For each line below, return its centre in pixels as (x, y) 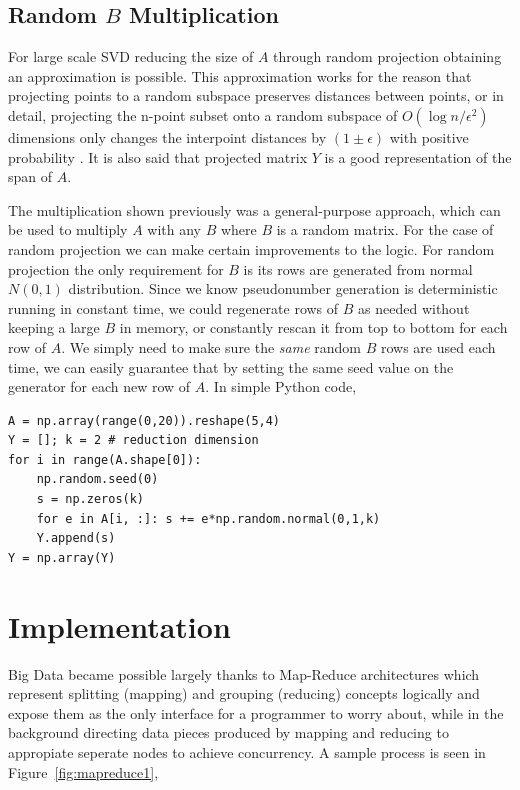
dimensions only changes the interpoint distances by (167, 136)
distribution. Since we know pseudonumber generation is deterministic (283, 288)
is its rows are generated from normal (358, 268)
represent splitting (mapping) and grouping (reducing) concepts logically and (244, 693)
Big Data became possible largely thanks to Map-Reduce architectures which (244, 673)
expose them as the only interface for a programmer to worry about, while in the (256, 712)
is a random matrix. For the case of (385, 229)
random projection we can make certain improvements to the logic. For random (251, 248)
